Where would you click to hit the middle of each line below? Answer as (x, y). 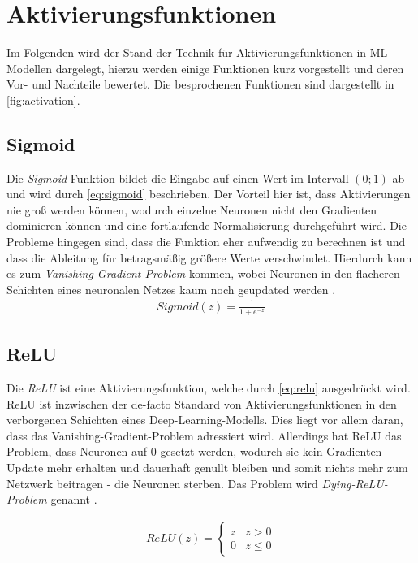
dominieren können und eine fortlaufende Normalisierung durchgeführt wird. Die (207, 225)
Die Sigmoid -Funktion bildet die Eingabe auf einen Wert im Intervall (178, 178)
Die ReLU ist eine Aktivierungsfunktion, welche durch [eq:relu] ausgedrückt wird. (209, 388)
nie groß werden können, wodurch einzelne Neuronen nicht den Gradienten (192, 209)
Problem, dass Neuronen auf (77, 451)
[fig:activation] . (43, 100)
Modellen (30, 68)
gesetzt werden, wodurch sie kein (241, 451)
